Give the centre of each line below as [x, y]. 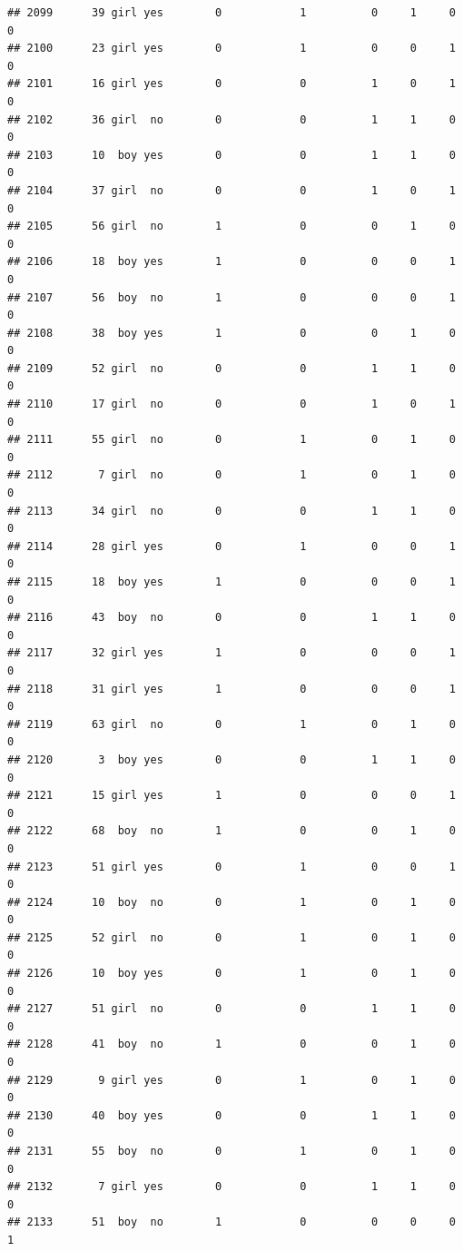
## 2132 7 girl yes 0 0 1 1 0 [231, 1187]
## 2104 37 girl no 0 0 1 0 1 [231, 190]
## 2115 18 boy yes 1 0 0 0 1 [231, 582]
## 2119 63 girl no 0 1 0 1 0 [231, 724]
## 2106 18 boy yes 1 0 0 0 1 [231, 262]
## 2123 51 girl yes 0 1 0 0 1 [231, 867]
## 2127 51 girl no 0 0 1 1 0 [231, 1009]
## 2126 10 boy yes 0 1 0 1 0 [231, 974]
